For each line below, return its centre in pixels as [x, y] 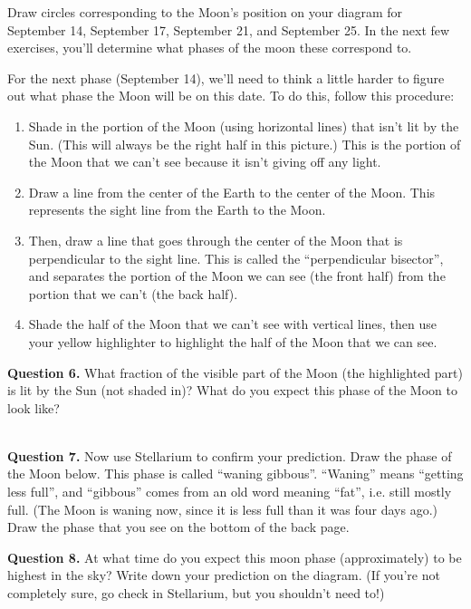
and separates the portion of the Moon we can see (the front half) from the [237, 276]
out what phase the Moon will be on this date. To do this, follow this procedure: [231, 96]
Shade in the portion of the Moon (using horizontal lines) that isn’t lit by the [244, 126]
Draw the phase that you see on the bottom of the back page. [178, 527]
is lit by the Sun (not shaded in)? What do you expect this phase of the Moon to [232, 390]
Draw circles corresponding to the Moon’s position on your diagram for [205, 12]
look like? [34, 407]
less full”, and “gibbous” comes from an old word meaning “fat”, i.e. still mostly [230, 492]
